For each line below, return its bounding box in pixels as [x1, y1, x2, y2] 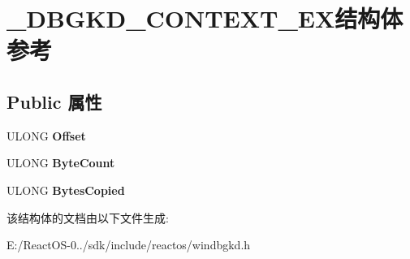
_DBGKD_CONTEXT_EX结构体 [6, 2, 404, 35]
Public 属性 [6, 88, 102, 114]
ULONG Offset [6, 127, 86, 144]
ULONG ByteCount [6, 154, 115, 171]
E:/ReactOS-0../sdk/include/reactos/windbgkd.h [6, 236, 251, 253]
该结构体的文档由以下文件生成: [6, 209, 169, 226]
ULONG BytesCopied [6, 181, 125, 198]
